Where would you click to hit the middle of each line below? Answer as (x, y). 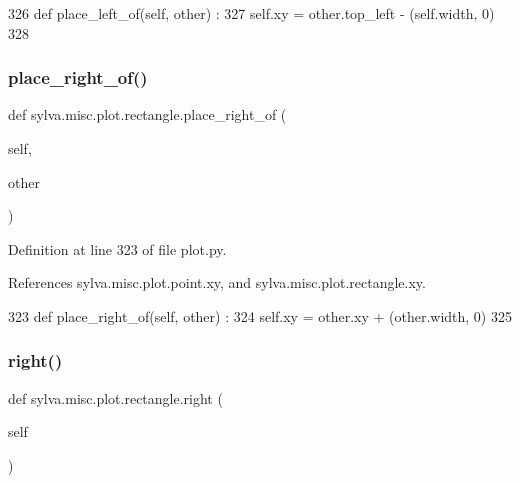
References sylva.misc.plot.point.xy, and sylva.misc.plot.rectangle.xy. (217, 282)
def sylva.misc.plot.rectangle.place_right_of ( (147, 114)
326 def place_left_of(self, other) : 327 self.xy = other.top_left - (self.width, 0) (251, 13)
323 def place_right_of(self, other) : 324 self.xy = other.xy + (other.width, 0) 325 (260, 315)
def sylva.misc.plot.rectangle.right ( (115, 397)
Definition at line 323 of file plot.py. (117, 248)
